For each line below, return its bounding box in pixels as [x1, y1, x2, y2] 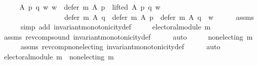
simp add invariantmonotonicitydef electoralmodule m [20, 21, 211, 32]
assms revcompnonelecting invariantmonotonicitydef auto [20, 41, 220, 52]
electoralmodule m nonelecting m [4, 51, 114, 61]
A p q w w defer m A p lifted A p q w [19, 2, 161, 12]
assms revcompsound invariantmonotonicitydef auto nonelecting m [4, 31, 253, 42]
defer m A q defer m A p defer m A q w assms [64, 11, 254, 22]
